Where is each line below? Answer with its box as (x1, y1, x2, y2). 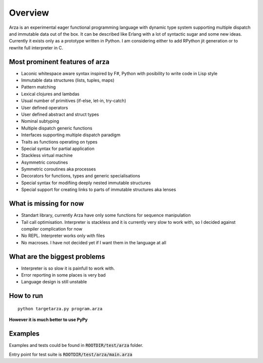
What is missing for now (9, 199, 84, 208)
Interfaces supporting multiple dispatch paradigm (21, 132, 121, 138)
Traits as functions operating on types (21, 139, 97, 145)
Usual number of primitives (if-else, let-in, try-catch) (21, 98, 126, 104)
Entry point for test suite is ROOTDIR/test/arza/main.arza (9, 351, 132, 357)
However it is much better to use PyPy (9, 317, 88, 322)
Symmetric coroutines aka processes (21, 166, 96, 172)
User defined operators (21, 105, 68, 110)
